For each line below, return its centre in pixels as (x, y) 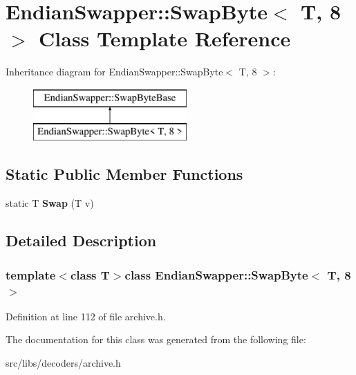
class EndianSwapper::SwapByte (216, 274)
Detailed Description (81, 240)
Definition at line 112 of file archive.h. (86, 316)
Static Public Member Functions (124, 174)
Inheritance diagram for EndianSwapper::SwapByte (114, 72)
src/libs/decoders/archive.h (63, 362)
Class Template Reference (165, 38)
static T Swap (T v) (50, 203)
